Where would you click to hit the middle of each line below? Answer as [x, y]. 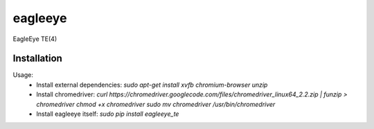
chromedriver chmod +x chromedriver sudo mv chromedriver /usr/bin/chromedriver [156, 104]
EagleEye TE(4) [35, 39]
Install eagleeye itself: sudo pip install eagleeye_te [108, 114]
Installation [37, 59]
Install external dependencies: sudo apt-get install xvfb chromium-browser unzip [152, 85]
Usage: [23, 75]
